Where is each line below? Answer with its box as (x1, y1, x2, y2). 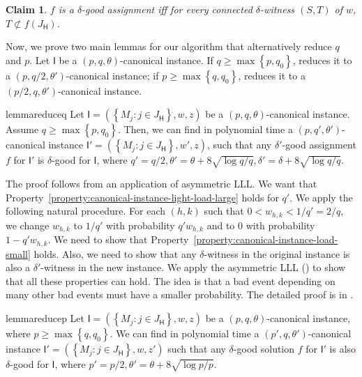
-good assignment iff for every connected (82, 2, 252, 16)
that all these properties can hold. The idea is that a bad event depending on (6, 273, 335, 288)
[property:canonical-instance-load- (193, 232, 338, 247)
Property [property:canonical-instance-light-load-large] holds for (6, 190, 279, 204)
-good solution (233, 341, 295, 356)
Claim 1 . (6, 2, 47, 16)
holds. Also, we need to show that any (33, 246, 197, 261)
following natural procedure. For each (6, 203, 166, 218)
